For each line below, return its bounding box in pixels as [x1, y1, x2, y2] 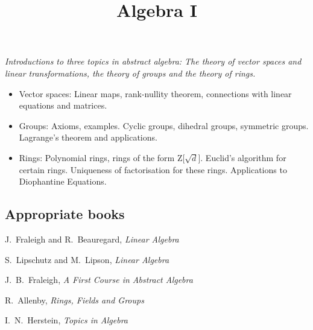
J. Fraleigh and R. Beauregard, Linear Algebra [5, 232, 179, 245]
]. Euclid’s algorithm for [198, 151, 286, 163]
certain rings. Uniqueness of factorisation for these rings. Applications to [19, 163, 287, 176]
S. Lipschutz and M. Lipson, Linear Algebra [5, 253, 169, 265]
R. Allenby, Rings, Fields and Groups [5, 293, 144, 306]
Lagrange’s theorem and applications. [19, 131, 157, 144]
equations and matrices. [19, 99, 107, 112]
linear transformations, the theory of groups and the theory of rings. [5, 66, 256, 79]
